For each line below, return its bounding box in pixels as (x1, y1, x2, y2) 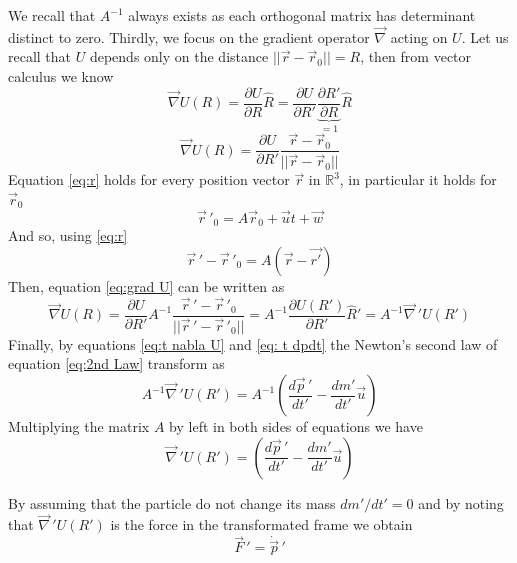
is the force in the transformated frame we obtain (110, 514, 413, 535)
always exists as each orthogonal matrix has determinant (128, 5, 476, 25)
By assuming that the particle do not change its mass (8, 492, 336, 513)
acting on (390, 26, 448, 47)
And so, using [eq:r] (8, 225, 128, 246)
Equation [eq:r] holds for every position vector (8, 169, 290, 190)
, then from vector (360, 46, 472, 67)
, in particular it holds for (339, 169, 497, 190)
